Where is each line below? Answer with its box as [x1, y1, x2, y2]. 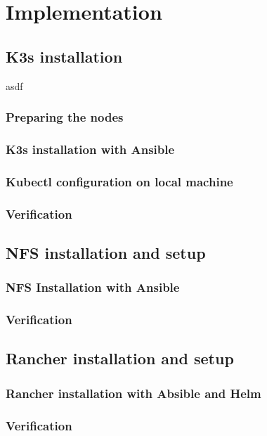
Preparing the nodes [6, 108, 124, 126]
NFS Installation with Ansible [6, 278, 180, 296]
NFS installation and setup [6, 241, 206, 263]
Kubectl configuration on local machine [6, 172, 233, 190]
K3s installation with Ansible [6, 140, 175, 158]
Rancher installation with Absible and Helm [6, 384, 261, 402]
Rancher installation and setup [6, 347, 234, 369]
